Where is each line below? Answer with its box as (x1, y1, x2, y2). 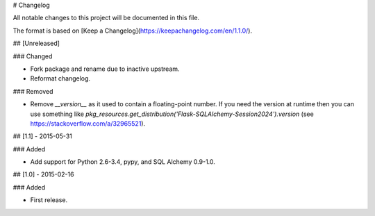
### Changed (12, 52, 53, 60)
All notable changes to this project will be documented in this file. (12, 14, 200, 22)
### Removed (12, 87, 53, 95)
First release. (30, 196, 68, 204)
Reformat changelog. (30, 74, 90, 83)
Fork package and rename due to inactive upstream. (30, 65, 180, 73)
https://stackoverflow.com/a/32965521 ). (30, 119, 146, 128)
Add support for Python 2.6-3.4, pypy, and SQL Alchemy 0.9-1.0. (30, 158, 215, 166)
